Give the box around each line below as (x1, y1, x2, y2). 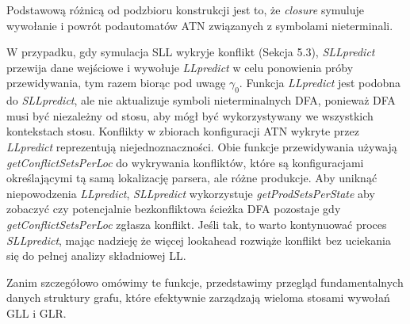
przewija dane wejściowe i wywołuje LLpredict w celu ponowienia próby (6, 59, 354, 75)
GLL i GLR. (6, 304, 67, 321)
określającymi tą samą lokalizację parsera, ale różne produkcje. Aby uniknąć (6, 170, 377, 186)
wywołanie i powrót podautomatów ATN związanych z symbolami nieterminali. (6, 17, 393, 33)
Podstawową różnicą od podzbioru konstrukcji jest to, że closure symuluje (6, 2, 365, 17)
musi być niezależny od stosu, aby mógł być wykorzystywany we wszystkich (6, 107, 374, 124)
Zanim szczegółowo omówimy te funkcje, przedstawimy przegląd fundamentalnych (6, 273, 404, 290)
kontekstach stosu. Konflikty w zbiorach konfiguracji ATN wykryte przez (6, 123, 359, 139)
